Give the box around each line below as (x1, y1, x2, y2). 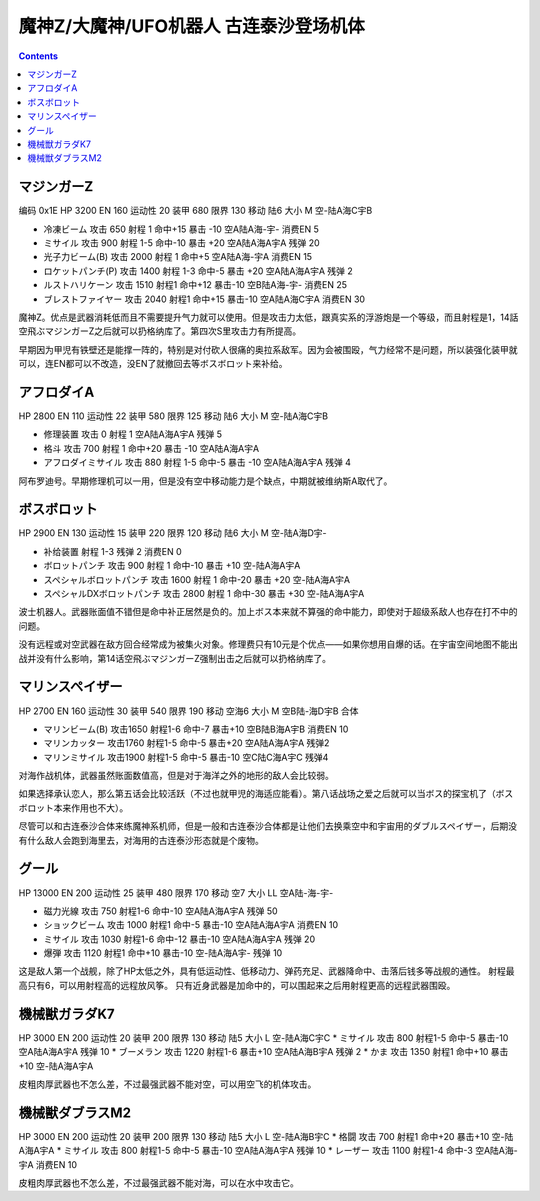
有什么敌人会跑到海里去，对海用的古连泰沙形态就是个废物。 (18, 834, 264, 846)
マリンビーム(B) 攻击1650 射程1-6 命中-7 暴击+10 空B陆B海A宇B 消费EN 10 (43, 723, 349, 735)
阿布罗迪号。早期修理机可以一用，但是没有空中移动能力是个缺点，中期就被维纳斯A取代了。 (18, 475, 393, 487)
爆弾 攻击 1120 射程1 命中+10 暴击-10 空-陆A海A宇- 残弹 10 (43, 947, 283, 959)
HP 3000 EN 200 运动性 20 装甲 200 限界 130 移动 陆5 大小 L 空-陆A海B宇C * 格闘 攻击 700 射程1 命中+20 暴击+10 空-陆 (18, 1130, 514, 1142)
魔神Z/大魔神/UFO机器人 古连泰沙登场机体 (18, 15, 365, 37)
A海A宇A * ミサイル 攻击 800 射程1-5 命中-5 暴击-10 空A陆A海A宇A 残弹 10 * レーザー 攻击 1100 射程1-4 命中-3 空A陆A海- (18, 1145, 519, 1157)
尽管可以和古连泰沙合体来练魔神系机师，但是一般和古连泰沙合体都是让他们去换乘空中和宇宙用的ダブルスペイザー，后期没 (18, 820, 518, 832)
